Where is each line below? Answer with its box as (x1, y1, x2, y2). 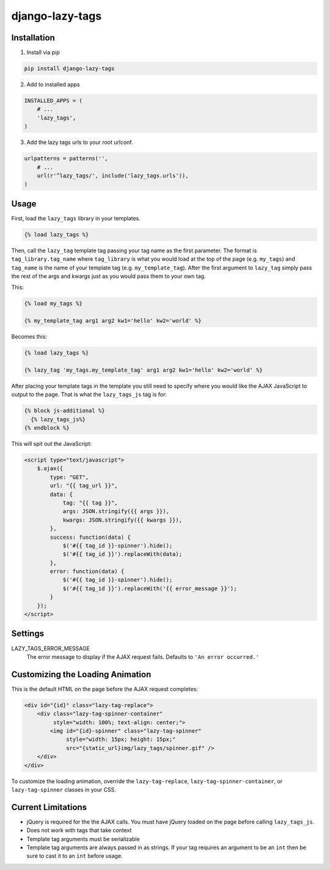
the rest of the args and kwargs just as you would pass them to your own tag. (11, 272, 206, 280)
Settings (11, 628, 45, 639)
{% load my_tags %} (24, 300, 82, 307)
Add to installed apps (26, 81, 80, 88)
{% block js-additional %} (24, 407, 105, 414)
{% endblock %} (24, 424, 70, 432)
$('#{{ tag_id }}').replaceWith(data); (62, 551, 183, 558)
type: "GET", (50, 473, 89, 481)
